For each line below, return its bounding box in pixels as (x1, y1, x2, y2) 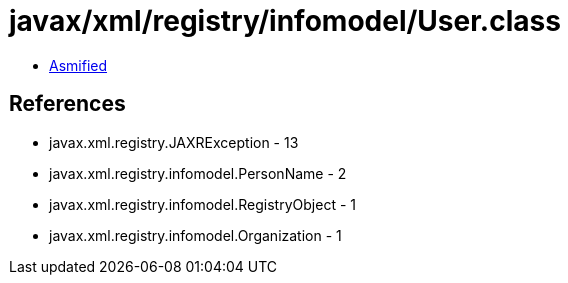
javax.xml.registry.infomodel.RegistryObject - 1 (49, 195, 356, 213)
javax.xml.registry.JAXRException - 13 (49, 133, 299, 151)
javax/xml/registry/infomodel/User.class (9, 4, 561, 38)
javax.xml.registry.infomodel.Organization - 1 (49, 226, 342, 244)
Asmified (49, 56, 108, 74)
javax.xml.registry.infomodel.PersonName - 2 (49, 164, 347, 182)
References (9, 91, 126, 117)
